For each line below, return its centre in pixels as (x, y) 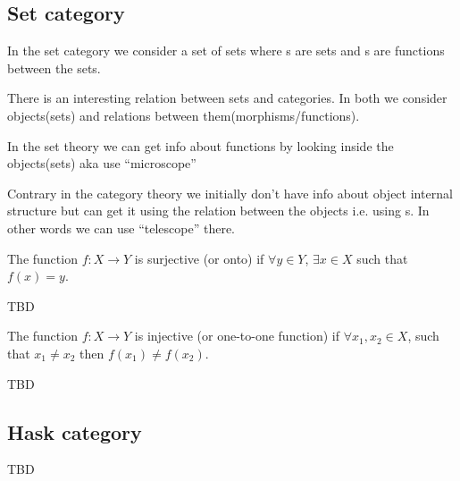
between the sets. (54, 68)
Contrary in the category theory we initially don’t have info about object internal (230, 193)
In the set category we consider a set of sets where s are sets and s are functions (226, 51)
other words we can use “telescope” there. (121, 228)
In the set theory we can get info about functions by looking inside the (201, 145)
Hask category (75, 431)
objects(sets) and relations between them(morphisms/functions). (184, 115)
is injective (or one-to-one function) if (237, 336)
